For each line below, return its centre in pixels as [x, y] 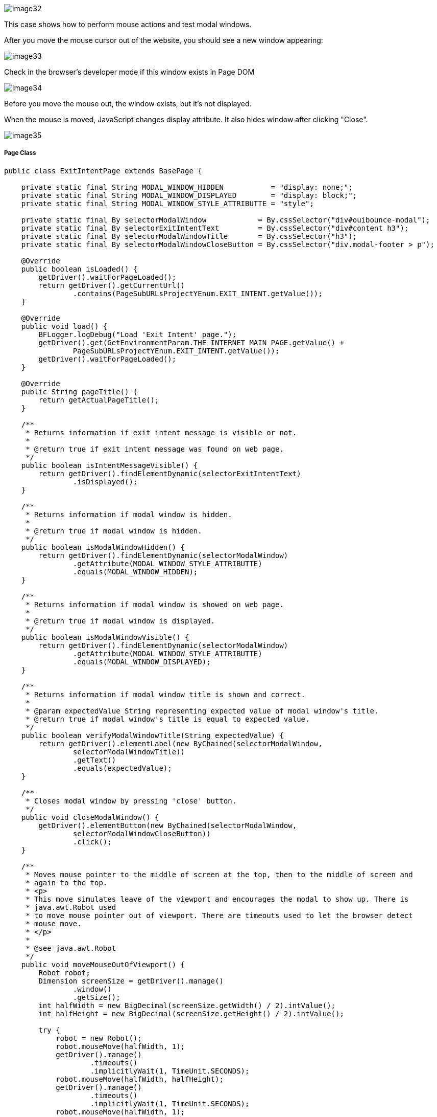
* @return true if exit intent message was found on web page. [155, 449]
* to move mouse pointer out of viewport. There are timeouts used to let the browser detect [219, 915]
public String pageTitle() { [79, 392]
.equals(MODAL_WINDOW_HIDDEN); [135, 572]
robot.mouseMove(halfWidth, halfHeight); [140, 1079]
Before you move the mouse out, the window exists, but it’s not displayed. [128, 104]
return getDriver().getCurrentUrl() [112, 285]
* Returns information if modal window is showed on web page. [155, 604]
